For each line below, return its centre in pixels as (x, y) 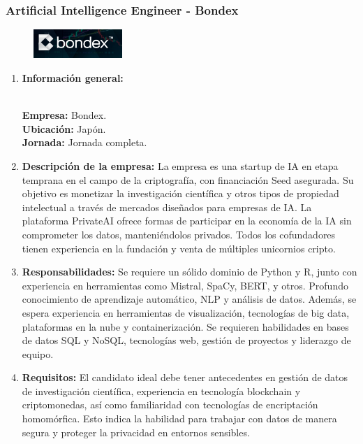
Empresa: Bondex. (64, 115)
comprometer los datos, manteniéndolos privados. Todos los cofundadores (179, 234)
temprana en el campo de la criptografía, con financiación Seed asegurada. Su (188, 179)
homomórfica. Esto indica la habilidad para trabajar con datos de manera (179, 418)
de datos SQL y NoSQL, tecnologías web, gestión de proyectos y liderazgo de (186, 340)
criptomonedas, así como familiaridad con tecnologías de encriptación (170, 404)
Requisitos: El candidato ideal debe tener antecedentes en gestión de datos (185, 377)
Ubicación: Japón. (64, 128)
